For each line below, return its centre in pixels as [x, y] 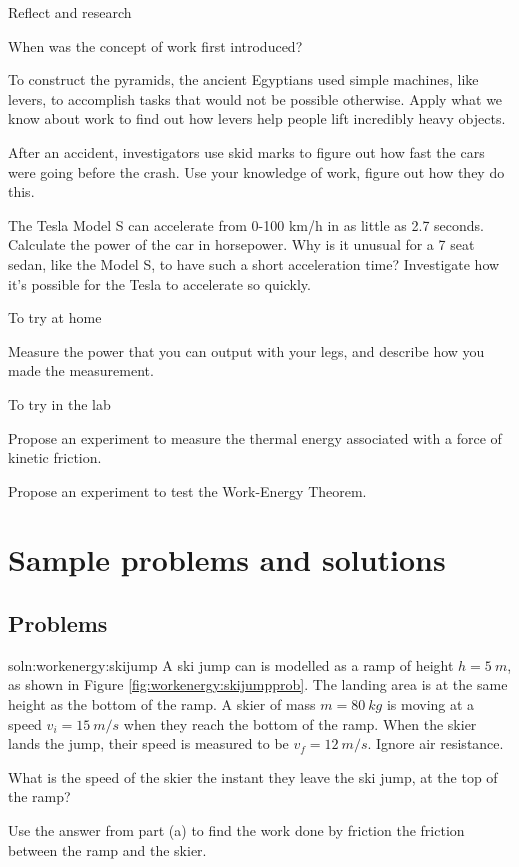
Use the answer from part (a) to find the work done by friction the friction [236, 830]
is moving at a [430, 704]
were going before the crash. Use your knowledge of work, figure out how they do [256, 171]
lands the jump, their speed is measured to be [148, 743]
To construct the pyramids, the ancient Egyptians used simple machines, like [243, 79]
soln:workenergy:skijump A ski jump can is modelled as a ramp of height [231, 664]
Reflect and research [70, 12]
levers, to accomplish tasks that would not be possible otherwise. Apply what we [255, 98]
